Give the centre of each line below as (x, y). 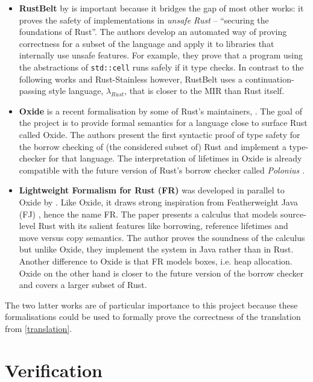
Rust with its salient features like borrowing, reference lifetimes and (163, 226)
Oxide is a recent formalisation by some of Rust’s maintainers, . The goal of (160, 111)
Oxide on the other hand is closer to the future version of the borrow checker (161, 273)
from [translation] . (39, 328)
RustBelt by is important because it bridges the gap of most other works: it (161, 8)
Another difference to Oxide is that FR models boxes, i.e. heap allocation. (156, 261)
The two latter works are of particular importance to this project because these (151, 305)
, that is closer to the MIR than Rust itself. (204, 91)
